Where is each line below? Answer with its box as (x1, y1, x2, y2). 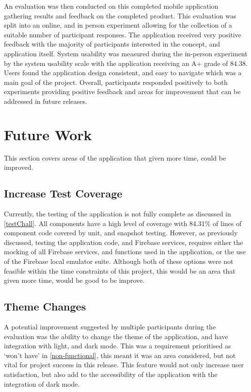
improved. (4, 162, 33, 172)
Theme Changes (4, 299, 86, 314)
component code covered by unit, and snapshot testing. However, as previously (4, 228, 238, 238)
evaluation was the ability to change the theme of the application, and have (4, 331, 228, 341)
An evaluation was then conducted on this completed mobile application (4, 1, 219, 11)
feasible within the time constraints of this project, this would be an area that (4, 265, 235, 276)
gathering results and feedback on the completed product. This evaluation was (4, 10, 236, 20)
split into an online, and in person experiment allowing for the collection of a (4, 20, 232, 30)
